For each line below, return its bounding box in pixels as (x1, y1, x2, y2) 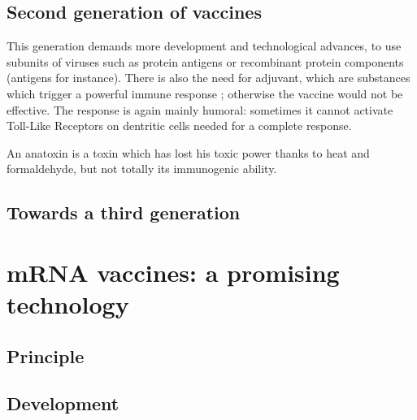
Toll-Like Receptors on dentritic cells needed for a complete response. (7, 117, 352, 134)
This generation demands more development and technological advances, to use (7, 37, 402, 54)
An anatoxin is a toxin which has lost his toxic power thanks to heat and (7, 144, 370, 161)
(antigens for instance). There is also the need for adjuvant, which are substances (7, 69, 410, 86)
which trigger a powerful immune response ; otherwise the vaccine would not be (7, 84, 403, 102)
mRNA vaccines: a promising (7, 255, 340, 288)
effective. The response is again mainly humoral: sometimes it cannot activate (7, 101, 393, 118)
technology (7, 288, 129, 321)
